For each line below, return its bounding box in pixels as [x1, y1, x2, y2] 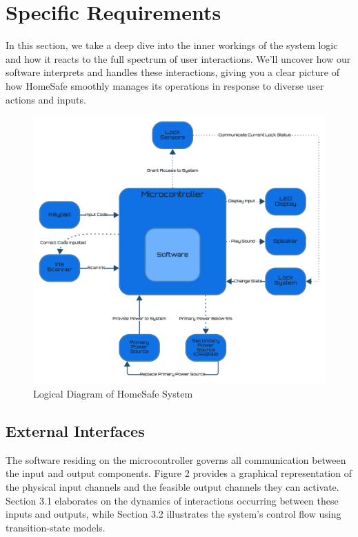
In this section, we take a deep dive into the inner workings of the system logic [6, 38, 338, 52]
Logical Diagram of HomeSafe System [33, 387, 193, 401]
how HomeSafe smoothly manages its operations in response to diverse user [6, 78, 324, 92]
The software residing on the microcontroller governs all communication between [6, 452, 346, 467]
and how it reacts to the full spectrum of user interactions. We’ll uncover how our [6, 51, 351, 66]
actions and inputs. [6, 92, 86, 106]
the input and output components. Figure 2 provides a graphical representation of [6, 466, 352, 480]
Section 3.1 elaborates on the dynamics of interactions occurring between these [6, 493, 339, 507]
